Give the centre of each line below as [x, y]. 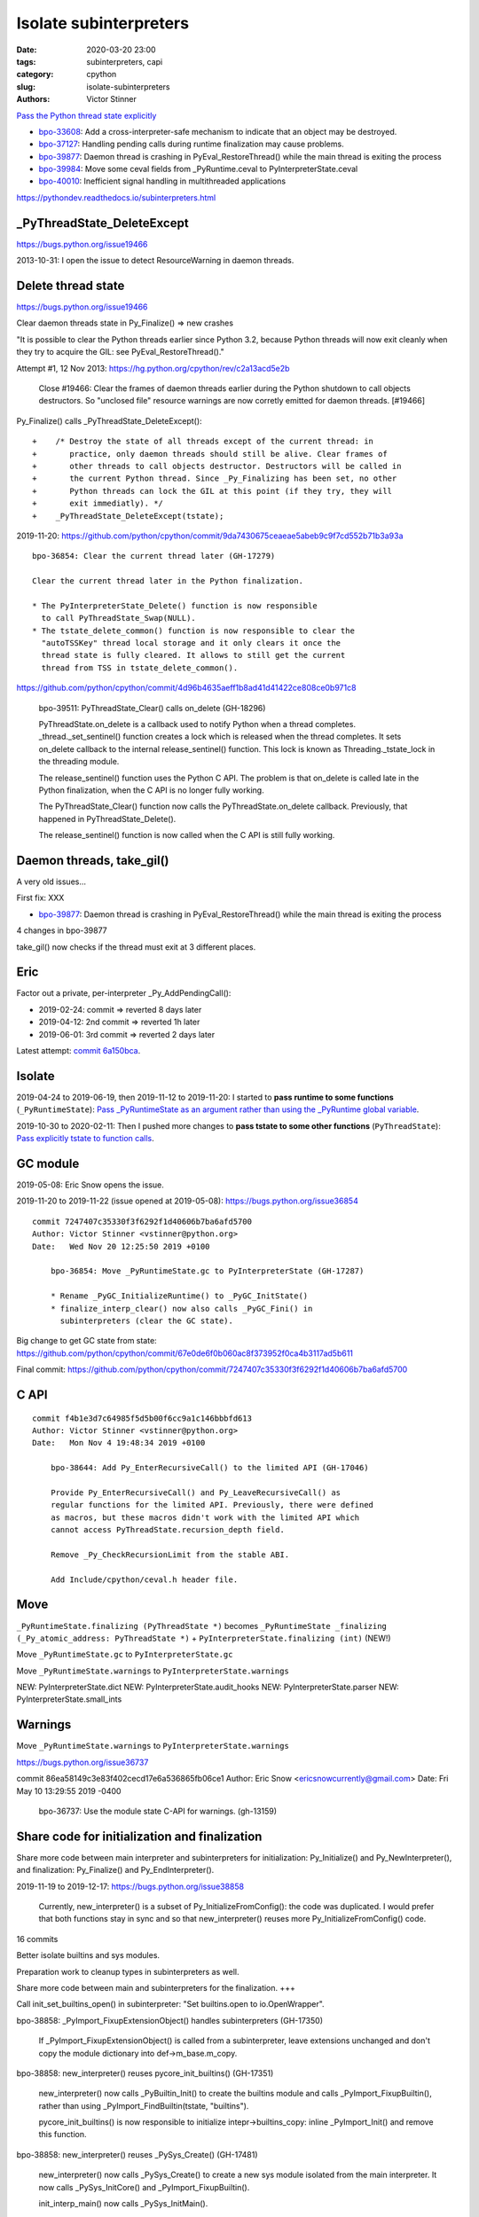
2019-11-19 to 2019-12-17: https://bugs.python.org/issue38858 [130, 1886]
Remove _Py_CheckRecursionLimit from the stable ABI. [170, 1555]
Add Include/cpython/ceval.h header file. [144, 1579]
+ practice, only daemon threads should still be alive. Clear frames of [210, 454]
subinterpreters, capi [125, 61]
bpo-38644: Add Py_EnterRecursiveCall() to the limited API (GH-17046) [209, 1468]
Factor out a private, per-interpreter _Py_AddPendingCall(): [124, 993]
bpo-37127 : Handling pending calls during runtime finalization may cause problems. [192, 144]
